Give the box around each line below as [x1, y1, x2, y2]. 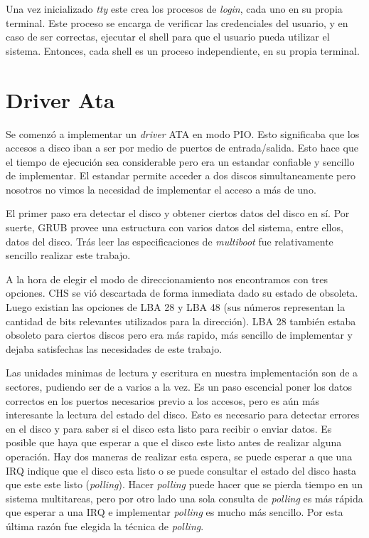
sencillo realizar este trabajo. [6, 248, 131, 263]
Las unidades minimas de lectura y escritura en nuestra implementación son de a [6, 365, 358, 380]
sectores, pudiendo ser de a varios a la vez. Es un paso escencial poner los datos [6, 379, 353, 394]
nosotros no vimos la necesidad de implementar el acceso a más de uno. [6, 181, 316, 196]
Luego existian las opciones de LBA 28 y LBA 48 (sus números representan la [6, 300, 346, 315]
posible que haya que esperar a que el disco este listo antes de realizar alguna [6, 435, 342, 450]
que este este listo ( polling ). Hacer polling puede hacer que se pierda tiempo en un [6, 477, 363, 492]
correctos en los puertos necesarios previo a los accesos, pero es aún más [6, 393, 320, 408]
